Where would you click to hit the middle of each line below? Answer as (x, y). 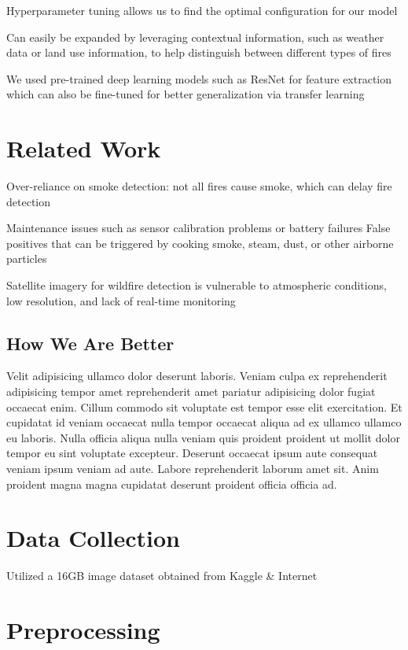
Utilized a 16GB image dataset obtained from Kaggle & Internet (162, 576)
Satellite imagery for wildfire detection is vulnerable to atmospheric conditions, (197, 285)
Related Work (84, 148)
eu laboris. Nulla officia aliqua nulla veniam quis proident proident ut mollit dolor (203, 437)
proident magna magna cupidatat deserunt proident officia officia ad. (172, 484)
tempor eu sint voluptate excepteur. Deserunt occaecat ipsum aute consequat (192, 453)
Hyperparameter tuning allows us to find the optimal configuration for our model (202, 10)
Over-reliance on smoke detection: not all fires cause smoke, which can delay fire (199, 186)
